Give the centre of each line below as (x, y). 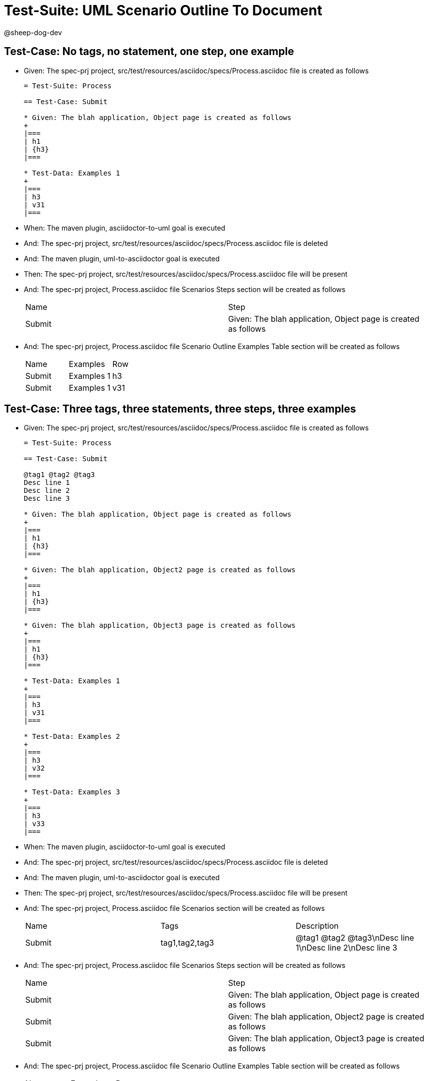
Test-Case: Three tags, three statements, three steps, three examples (180, 409)
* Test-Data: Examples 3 (72, 792)
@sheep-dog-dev (33, 32)
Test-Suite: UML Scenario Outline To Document (163, 10)
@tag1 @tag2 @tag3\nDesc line (355, 938)
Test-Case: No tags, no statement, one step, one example (149, 52)
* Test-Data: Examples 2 (72, 737)
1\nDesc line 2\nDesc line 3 (346, 948)
